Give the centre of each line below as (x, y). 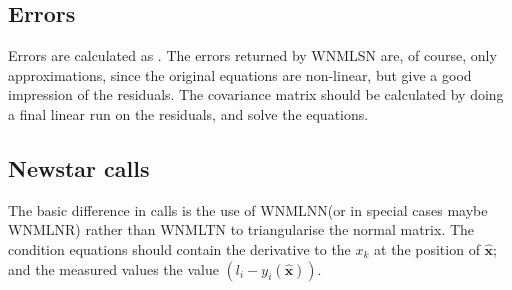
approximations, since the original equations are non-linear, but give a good (240, 74)
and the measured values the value (113, 268)
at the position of (427, 248)
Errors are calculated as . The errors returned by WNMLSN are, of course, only (252, 55)
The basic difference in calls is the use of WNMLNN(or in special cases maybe (248, 209)
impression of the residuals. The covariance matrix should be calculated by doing (256, 94)
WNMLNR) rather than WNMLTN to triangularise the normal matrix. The (241, 229)
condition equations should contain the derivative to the (179, 248)
